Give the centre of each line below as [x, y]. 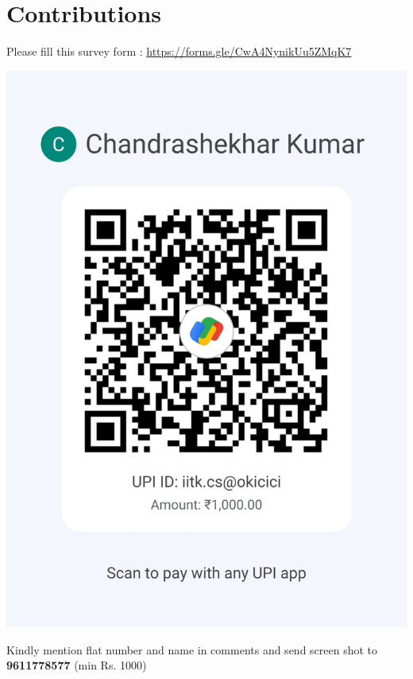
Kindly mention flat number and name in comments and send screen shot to [192, 649]
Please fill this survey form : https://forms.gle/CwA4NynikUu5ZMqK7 [179, 51]
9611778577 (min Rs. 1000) [77, 665]
